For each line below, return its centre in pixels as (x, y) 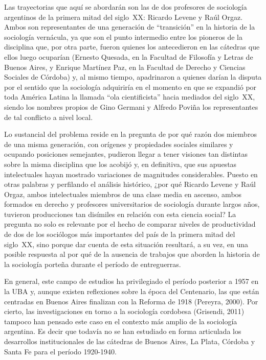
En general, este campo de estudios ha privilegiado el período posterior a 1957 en (131, 281)
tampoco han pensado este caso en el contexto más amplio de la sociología (121, 321)
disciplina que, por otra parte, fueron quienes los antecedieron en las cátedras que (132, 47)
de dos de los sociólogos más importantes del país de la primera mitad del (120, 234)
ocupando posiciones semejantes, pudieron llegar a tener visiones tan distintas (126, 154)
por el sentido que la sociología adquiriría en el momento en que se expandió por (130, 87)
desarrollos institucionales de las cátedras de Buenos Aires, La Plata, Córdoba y (130, 341)
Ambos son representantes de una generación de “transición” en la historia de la (130, 27)
